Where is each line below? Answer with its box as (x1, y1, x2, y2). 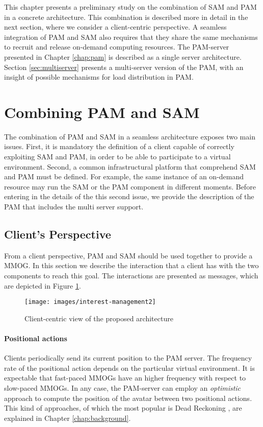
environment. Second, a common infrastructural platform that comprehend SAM (4, 161, 256, 172)
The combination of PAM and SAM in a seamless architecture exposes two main (4, 131, 255, 141)
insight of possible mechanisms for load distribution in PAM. (4, 72, 194, 82)
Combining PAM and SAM (4, 101, 200, 122)
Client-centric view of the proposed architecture (24, 313, 173, 323)
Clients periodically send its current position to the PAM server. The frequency (4, 352, 252, 363)
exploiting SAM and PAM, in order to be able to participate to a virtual (4, 151, 231, 162)
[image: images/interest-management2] (24, 298, 156, 306)
